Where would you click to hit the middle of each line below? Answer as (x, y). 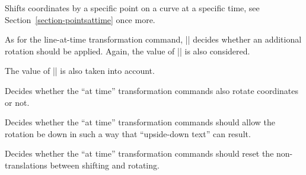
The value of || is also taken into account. (80, 71)
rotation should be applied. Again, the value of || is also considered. (128, 51)
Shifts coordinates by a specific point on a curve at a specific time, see (132, 8)
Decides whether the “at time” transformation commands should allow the (140, 122)
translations (26, 165)
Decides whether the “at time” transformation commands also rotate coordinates (152, 90)
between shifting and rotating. (105, 165)
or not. (17, 102)
